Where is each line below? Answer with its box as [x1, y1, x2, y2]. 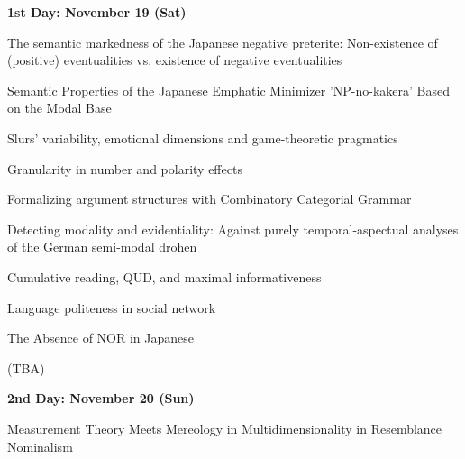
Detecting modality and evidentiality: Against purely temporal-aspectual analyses [7, 219, 459, 238]
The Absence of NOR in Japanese [7, 328, 195, 347]
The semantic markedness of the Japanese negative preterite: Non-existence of [7, 32, 438, 51]
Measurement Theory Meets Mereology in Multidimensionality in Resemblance [7, 418, 442, 437]
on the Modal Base [7, 98, 112, 117]
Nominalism [7, 436, 73, 455]
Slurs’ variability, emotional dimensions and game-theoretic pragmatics [7, 128, 398, 147]
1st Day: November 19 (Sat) [7, 3, 187, 21]
